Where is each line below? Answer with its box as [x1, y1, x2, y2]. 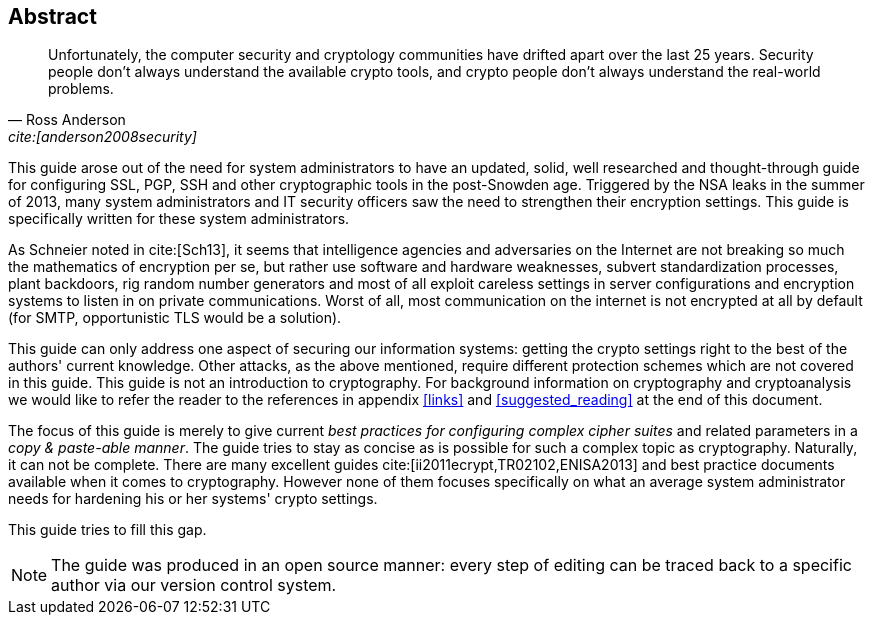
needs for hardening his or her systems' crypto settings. [8, 490, 378, 508]
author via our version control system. [51, 575, 337, 596]
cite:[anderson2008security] [8, 128, 197, 146]
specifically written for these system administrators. [8, 210, 350, 228]
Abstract [8, 4, 97, 29]
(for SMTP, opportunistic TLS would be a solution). [8, 309, 342, 327]
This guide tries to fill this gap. [8, 521, 207, 539]
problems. [48, 80, 114, 98]
